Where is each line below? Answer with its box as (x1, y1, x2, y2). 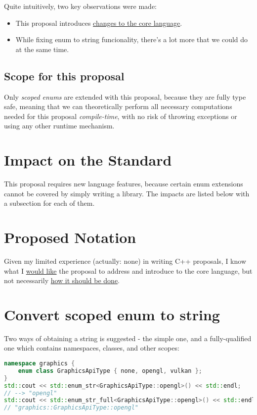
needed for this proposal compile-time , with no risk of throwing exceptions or (4, 111, 237, 121)
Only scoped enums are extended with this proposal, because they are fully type (4, 91, 246, 102)
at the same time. (15, 44, 69, 54)
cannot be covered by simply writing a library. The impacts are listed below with (4, 188, 250, 198)
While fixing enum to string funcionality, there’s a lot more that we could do (15, 34, 248, 45)
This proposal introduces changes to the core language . (15, 17, 182, 28)
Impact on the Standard (4, 150, 172, 170)
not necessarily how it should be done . (4, 275, 120, 286)
